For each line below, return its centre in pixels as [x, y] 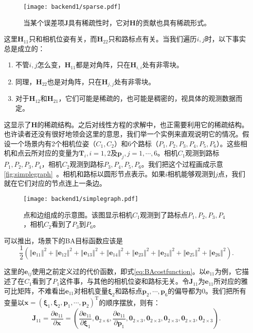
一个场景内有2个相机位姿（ [53, 143]
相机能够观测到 [191, 173]
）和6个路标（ [136, 143]
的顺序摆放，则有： [130, 302]
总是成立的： [24, 48]
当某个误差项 [44, 22]
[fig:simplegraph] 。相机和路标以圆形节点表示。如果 [85, 173]
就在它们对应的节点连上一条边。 [55, 183]
